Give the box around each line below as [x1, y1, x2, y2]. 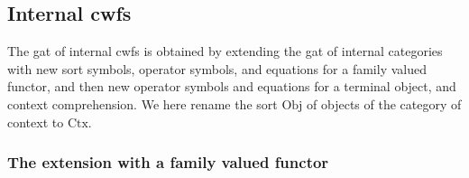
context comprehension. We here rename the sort [7, 94, 278, 113]
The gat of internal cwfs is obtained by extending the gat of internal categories [7, 42, 443, 61]
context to [7, 112, 64, 131]
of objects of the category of [307, 94, 462, 113]
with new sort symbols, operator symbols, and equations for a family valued [7, 59, 427, 78]
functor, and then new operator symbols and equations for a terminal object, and [7, 77, 456, 96]
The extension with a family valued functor [7, 151, 329, 173]
